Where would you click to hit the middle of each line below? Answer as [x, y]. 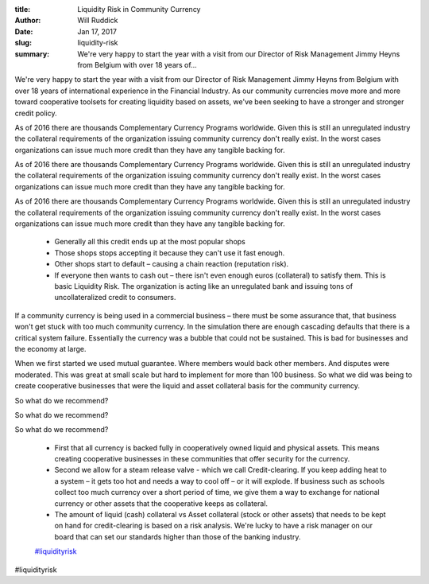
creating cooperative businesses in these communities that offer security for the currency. [202, 459]
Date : [24, 31]
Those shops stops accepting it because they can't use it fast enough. [170, 253]
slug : [23, 43]
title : [23, 9]
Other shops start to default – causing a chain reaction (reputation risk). [172, 264]
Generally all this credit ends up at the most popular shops [150, 242]
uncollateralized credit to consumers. [115, 298]
